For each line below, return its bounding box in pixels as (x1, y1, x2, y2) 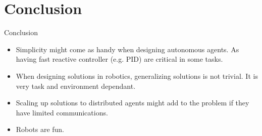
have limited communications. (16, 107, 108, 117)
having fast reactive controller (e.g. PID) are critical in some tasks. (16, 54, 223, 64)
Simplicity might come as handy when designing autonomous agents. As (16, 44, 239, 54)
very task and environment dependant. (16, 80, 136, 91)
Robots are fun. (16, 124, 65, 134)
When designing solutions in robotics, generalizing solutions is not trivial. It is (16, 70, 258, 81)
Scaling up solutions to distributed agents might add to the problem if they (16, 97, 249, 108)
